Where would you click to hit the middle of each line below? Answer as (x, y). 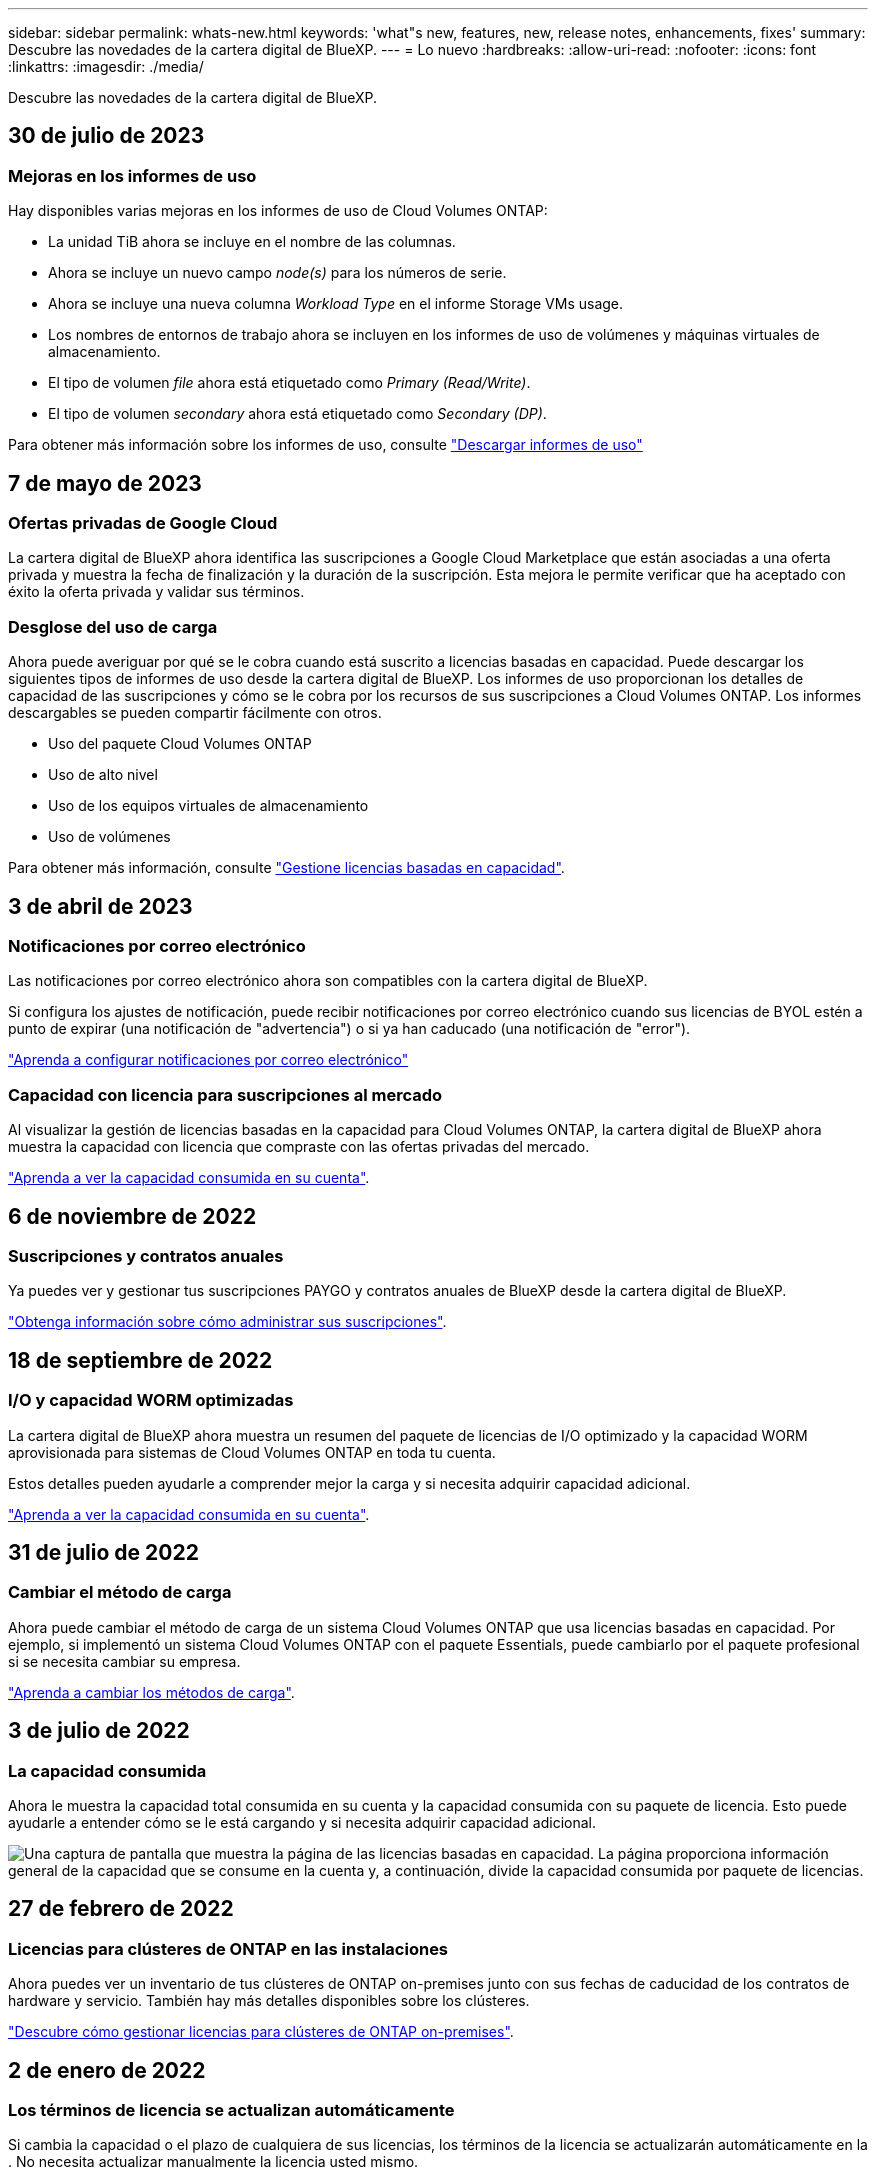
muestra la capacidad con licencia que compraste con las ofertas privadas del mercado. (299, 1147)
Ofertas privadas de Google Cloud (143, 523)
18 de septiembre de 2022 (140, 1360)
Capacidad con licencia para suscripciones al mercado (225, 1094)
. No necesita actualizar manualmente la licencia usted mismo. (213, 2162)
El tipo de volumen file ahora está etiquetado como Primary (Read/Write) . (289, 383)
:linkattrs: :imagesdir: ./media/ (106, 66)
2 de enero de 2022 (107, 2070)
